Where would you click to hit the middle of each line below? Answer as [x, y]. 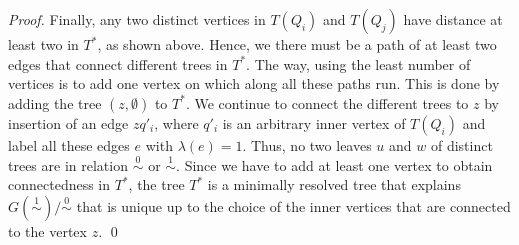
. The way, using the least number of [358, 63]
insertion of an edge [68, 122]
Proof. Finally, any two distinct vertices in [137, 19]
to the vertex [47, 230]
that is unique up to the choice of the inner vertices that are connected [293, 205]
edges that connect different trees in [118, 63]
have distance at [453, 19]
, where [176, 122]
